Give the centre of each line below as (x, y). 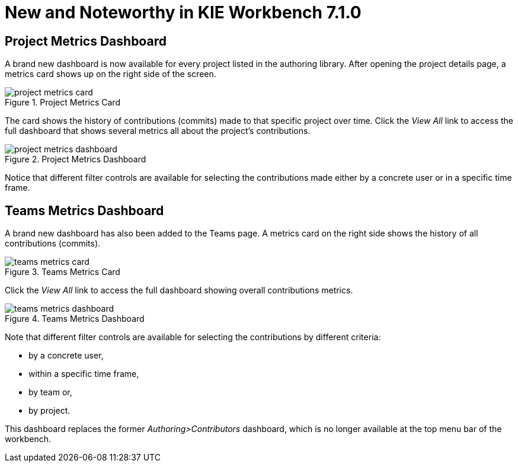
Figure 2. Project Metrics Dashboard (76, 159)
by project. (49, 411)
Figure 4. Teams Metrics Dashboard (75, 319)
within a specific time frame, (84, 374)
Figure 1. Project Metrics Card (63, 103)
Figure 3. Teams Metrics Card (63, 272)
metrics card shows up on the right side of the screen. (111, 74)
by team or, (50, 392)
